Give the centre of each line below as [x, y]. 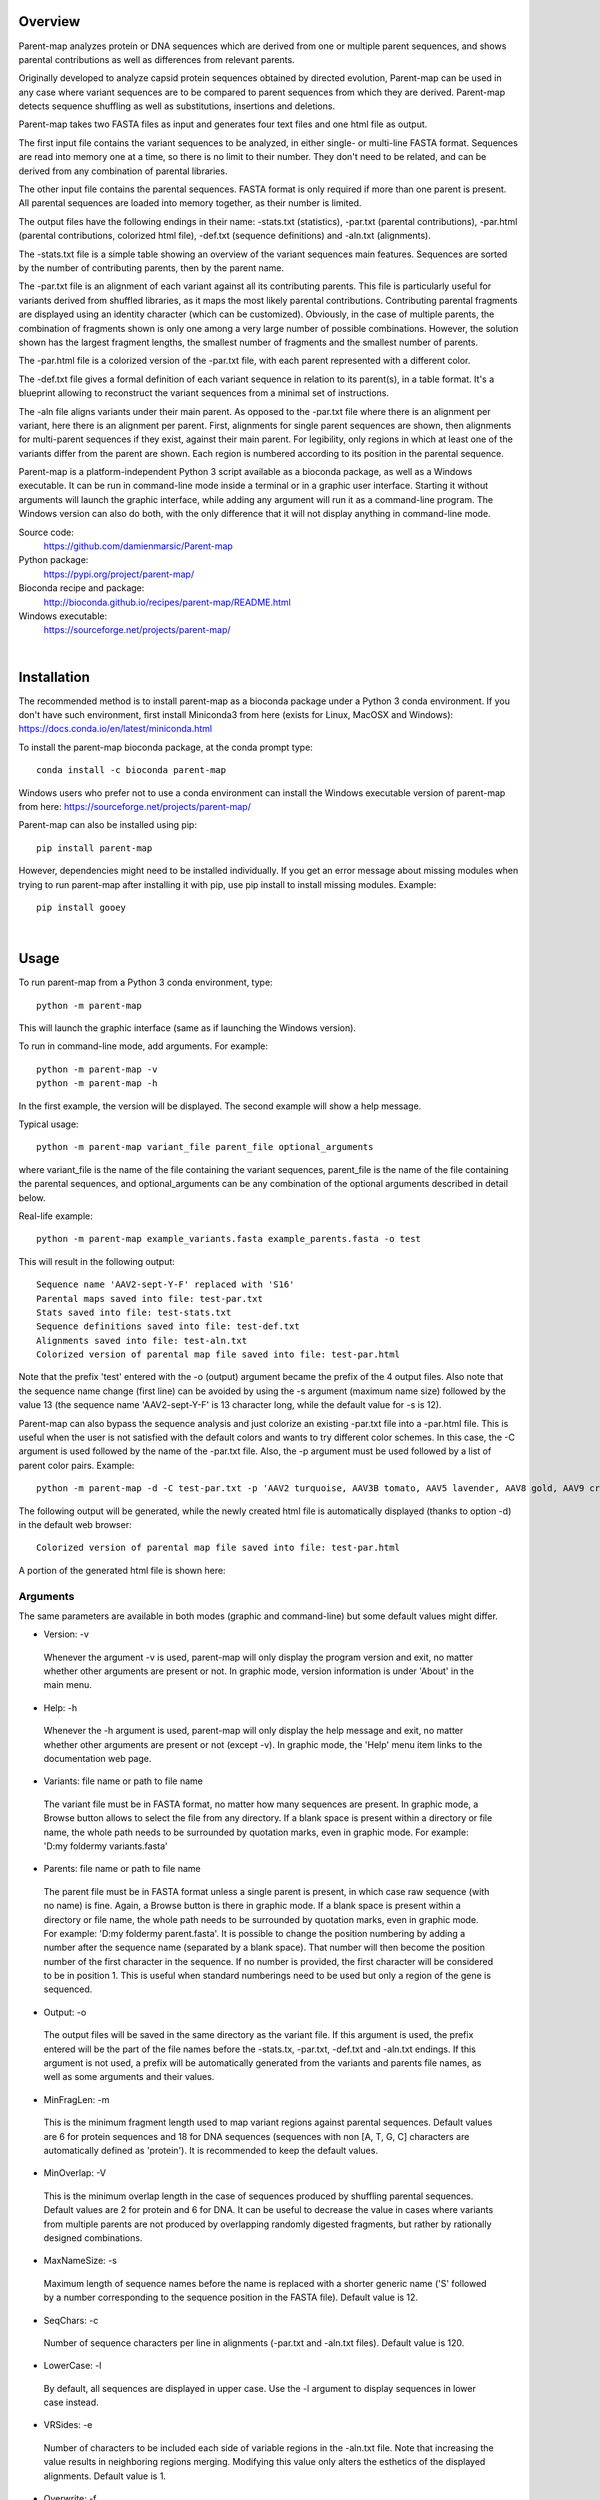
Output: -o [65, 2012]
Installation [54, 676]
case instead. [71, 2402]
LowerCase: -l [72, 2366]
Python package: [53, 560]
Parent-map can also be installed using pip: [107, 825]
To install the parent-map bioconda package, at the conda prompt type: [166, 747]
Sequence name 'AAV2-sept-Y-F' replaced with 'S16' [165, 1284]
